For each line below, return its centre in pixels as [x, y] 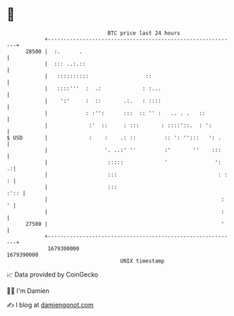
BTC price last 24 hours [144, 33]
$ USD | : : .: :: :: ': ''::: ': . [114, 138]
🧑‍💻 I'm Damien [28, 291]
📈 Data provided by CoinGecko [53, 274]
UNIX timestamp [142, 261]
